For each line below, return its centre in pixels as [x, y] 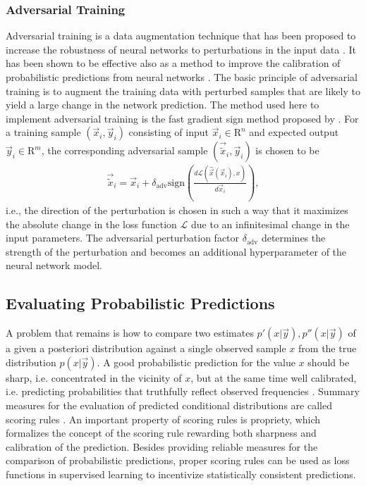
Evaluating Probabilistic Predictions [140, 303]
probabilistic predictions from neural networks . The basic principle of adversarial [182, 77]
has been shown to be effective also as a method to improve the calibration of [173, 63]
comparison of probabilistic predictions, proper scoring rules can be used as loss [178, 460]
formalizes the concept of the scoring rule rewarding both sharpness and [161, 433]
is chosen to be [287, 150]
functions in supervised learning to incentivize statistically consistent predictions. [181, 474]
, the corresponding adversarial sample [124, 150]
